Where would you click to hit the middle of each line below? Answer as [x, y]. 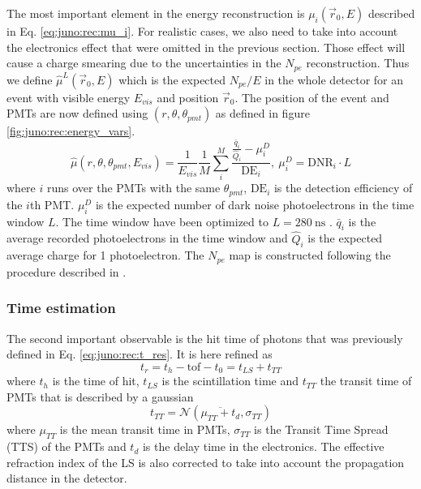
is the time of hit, [96, 381]
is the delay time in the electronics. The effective [263, 446]
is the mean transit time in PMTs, [145, 429]
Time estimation [61, 308]
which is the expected [172, 79]
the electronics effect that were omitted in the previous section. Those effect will [206, 47]
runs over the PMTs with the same [133, 188]
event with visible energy [69, 97]
